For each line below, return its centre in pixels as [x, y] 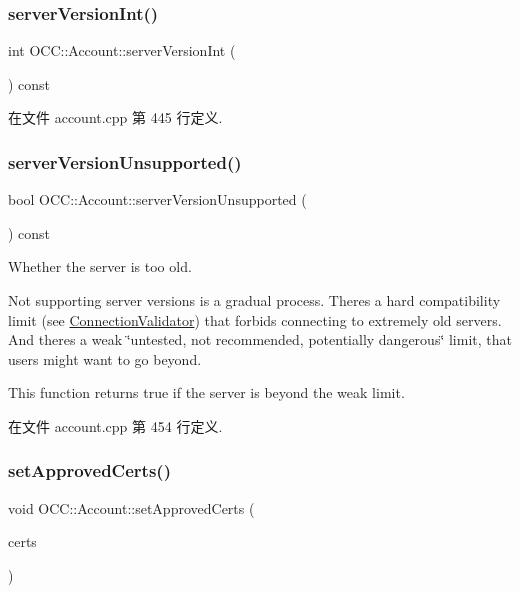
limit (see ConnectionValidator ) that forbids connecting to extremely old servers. [255, 319]
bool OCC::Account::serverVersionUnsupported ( [157, 199]
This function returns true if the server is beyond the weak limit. [206, 392]
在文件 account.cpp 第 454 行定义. [115, 425]
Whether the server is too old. [100, 266]
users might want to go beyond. [105, 358]
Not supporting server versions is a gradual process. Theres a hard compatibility [254, 300]
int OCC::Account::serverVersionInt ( [122, 50]
